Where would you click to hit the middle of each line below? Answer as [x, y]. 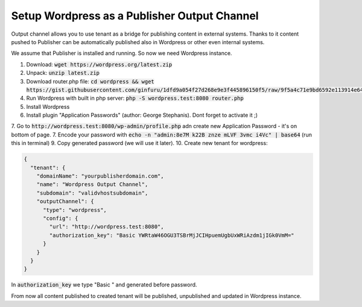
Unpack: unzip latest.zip [63, 73]
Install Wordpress [48, 106]
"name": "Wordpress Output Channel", [92, 185]
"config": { [61, 218]
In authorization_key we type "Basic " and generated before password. [104, 285]
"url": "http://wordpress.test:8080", [106, 227]
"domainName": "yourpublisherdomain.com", [100, 176]
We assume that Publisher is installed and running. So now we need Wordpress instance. [122, 53]
